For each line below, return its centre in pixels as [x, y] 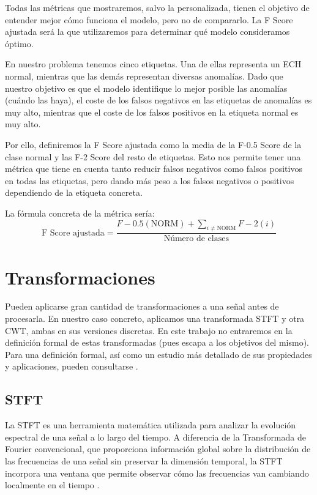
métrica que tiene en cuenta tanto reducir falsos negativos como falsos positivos [154, 169]
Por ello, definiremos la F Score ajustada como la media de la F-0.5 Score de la [153, 144]
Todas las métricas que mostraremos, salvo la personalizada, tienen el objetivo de [157, 7]
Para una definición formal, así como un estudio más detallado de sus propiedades [158, 354]
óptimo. [19, 43]
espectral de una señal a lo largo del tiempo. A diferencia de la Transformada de [155, 437]
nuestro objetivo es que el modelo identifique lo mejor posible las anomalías [146, 88]
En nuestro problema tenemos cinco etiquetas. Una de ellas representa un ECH [153, 64]
